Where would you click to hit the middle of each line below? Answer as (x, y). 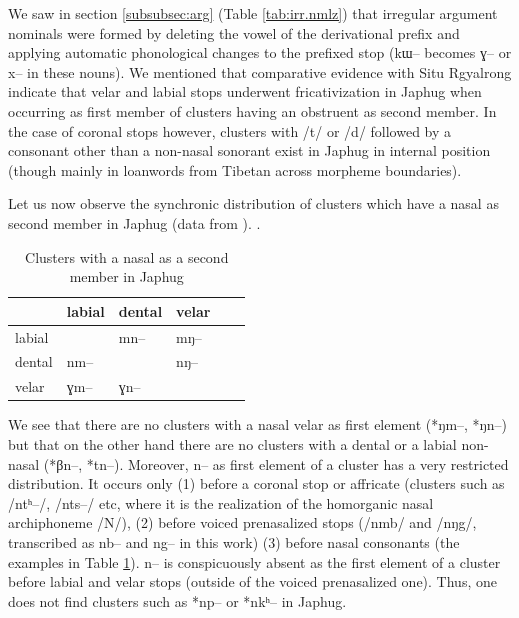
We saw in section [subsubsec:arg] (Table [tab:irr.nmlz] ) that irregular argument (253, 13)
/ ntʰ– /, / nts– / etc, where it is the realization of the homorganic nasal (221, 502)
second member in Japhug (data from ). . (134, 222)
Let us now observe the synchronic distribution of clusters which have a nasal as (253, 203)
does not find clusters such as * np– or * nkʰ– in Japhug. (177, 600)
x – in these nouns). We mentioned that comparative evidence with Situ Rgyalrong (260, 71)
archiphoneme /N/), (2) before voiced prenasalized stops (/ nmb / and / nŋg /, (242, 522)
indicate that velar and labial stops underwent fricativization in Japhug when (245, 91)
